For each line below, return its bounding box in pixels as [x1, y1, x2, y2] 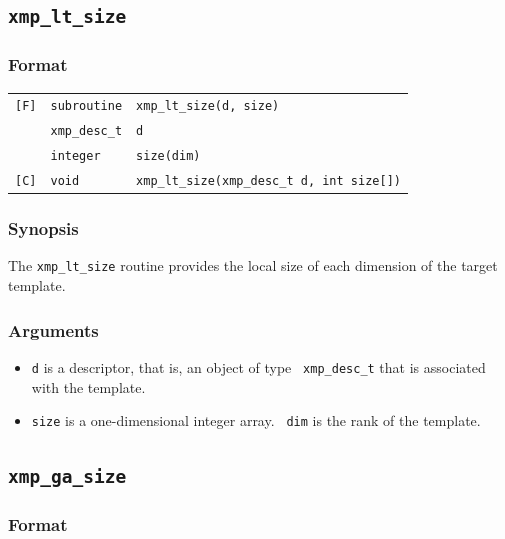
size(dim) [136, 149, 201, 164]
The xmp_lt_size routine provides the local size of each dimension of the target [8, 255, 498, 276]
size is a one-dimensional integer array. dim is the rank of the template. [31, 410, 481, 431]
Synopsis [8, 216, 79, 241]
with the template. [31, 376, 146, 397]
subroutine [50, 99, 123, 114]
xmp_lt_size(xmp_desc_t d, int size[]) [136, 174, 401, 189]
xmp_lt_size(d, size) [136, 99, 280, 114]
